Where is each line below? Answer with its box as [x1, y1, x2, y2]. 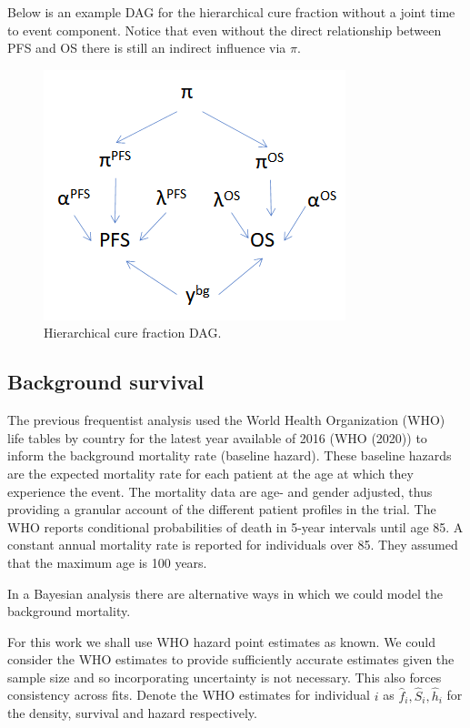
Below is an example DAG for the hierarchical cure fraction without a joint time [7, 3, 455, 21]
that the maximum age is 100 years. [7, 552, 207, 571]
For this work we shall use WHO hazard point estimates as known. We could [7, 632, 435, 651]
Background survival [7, 368, 205, 396]
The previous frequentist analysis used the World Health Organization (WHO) [7, 410, 445, 430]
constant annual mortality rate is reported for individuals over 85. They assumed [7, 535, 458, 554]
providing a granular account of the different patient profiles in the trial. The [7, 500, 436, 519]
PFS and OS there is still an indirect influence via [7, 38, 286, 57]
